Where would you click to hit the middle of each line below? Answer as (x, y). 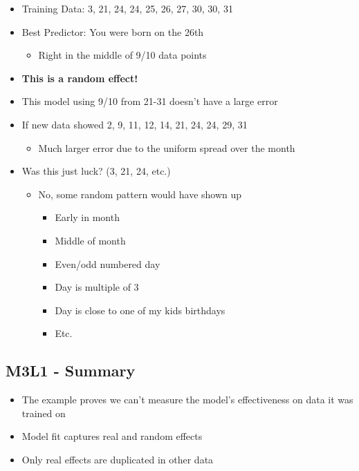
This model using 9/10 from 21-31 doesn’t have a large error (150, 101)
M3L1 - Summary (71, 371)
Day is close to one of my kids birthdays (140, 310)
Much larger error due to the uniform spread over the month (167, 147)
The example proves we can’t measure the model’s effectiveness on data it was (187, 400)
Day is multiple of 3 (97, 287)
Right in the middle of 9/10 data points (122, 55)
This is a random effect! (80, 78)
